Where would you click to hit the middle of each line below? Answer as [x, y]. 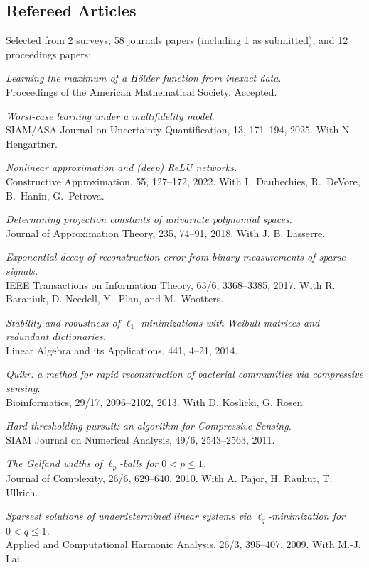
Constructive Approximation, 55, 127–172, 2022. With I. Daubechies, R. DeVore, [183, 181]
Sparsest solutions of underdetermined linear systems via [129, 516]
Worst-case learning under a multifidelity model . [110, 115]
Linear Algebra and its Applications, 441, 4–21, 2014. [122, 350]
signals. [22, 270]
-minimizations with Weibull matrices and [229, 322]
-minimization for [306, 516]
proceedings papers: [49, 54]
